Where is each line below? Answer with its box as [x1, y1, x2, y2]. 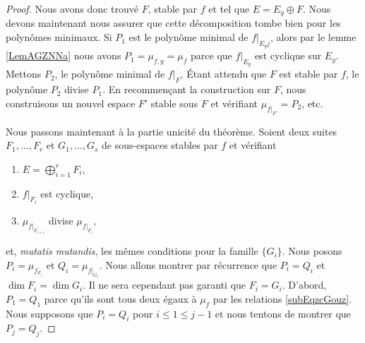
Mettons [6, 66, 42, 81]
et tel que [208, 1, 250, 16]
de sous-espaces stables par [102, 138, 218, 152]
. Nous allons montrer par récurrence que [99, 257, 277, 272]
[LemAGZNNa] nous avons [6, 48, 121, 63]
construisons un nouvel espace [6, 95, 136, 110]
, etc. [301, 95, 323, 110]
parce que [191, 48, 232, 63]
